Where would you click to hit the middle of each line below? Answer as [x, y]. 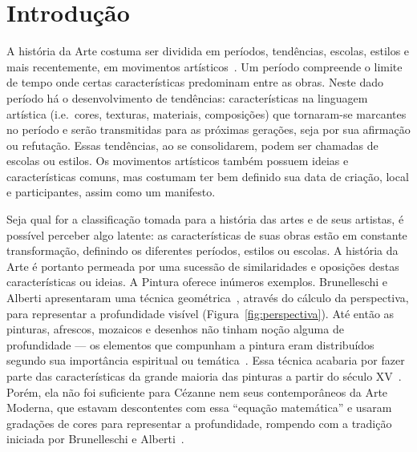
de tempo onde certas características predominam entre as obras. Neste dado [195, 82]
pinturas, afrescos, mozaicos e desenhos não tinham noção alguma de [175, 329]
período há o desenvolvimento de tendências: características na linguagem [187, 97]
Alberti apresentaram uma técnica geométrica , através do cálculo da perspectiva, [208, 298]
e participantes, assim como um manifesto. [111, 192]
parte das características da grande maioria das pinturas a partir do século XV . [204, 376]
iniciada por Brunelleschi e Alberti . [95, 439]
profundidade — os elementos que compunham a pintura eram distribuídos [190, 344]
